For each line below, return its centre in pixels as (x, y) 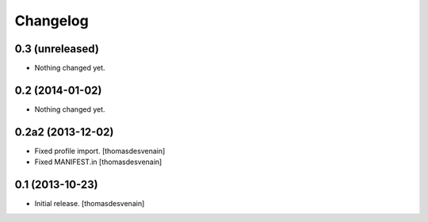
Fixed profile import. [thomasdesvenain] (100, 151)
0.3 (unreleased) (57, 49)
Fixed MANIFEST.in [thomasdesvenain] (98, 162)
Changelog (52, 21)
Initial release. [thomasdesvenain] (90, 204)
